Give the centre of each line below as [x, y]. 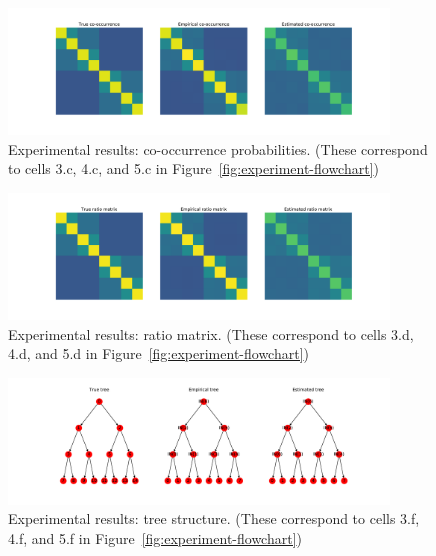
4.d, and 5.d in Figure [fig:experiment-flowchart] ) [158, 353]
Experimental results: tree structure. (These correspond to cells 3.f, [214, 518]
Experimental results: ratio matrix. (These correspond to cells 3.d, [211, 333]
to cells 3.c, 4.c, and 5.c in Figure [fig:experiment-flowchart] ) [194, 168]
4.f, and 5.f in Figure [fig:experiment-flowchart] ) [155, 537]
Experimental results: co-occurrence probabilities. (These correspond [218, 148]
